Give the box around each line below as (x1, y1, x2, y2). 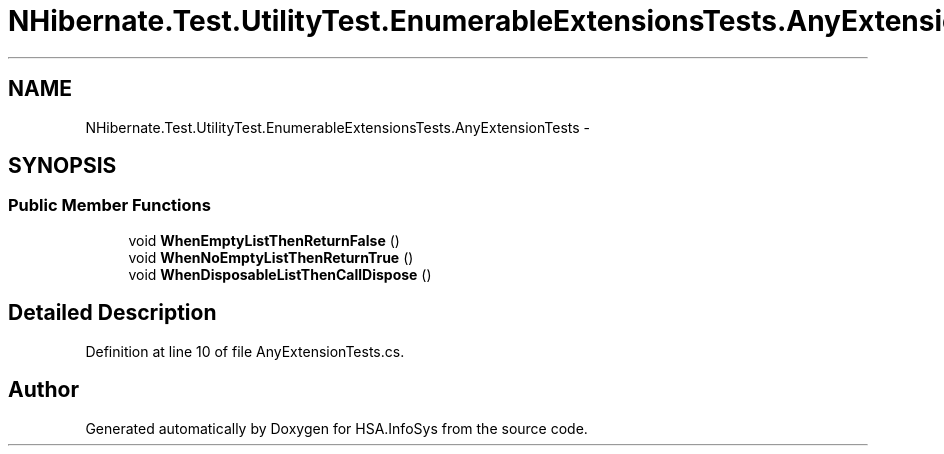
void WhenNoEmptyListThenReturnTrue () (128, 248, 414, 266)
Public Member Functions (8, 195, 211, 216)
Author (8, 377, 79, 403)
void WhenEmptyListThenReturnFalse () (128, 231, 400, 249)
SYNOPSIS (8, 153, 117, 179)
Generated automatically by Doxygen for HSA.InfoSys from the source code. (85, 419, 588, 437)
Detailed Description (8, 300, 217, 326)
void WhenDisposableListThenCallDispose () (128, 265, 432, 283)
